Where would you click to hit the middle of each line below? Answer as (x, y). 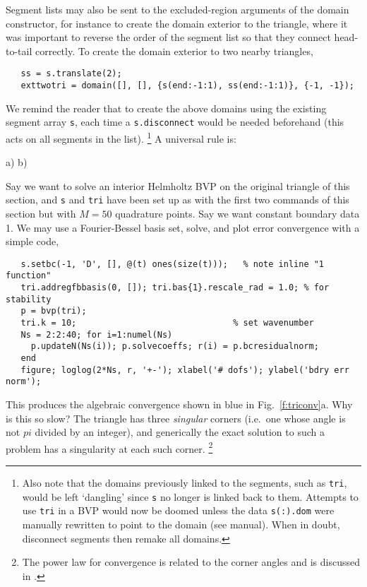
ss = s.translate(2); (71, 74)
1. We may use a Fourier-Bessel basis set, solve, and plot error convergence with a (183, 227)
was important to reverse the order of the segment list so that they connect (168, 37)
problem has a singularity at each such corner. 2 (109, 447)
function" (29, 276)
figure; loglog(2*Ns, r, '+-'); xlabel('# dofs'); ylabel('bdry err (185, 370)
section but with (41, 214)
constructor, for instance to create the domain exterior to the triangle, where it (177, 23)
